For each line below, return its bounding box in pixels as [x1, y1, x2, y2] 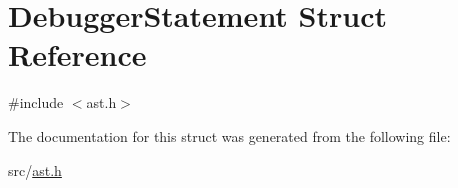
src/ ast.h [8, 159, 62, 180]
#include [8, 92, 64, 113]
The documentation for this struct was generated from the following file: [8, 125, 451, 146]
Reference [8, 34, 147, 75]
